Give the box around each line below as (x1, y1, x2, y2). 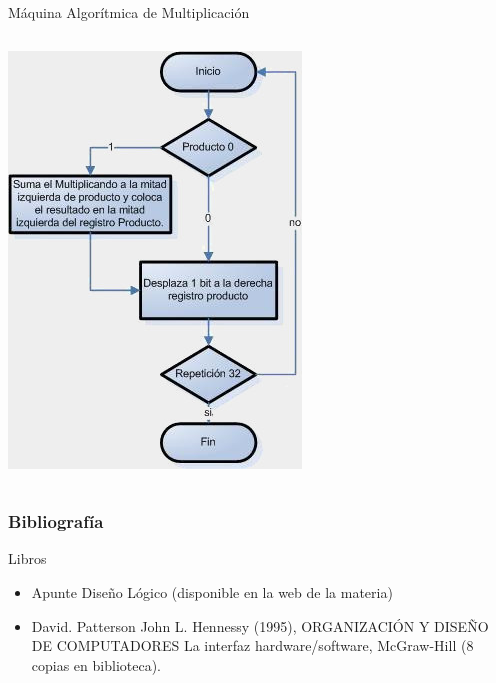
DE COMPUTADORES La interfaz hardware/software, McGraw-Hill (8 (31, 635, 474, 656)
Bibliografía (8, 509, 104, 534)
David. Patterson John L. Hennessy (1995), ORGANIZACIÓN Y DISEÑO (31, 615, 489, 636)
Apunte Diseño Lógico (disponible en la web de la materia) (31, 582, 393, 602)
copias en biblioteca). (31, 654, 161, 675)
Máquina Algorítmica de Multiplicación (8, 2, 250, 22)
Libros (8, 548, 47, 569)
